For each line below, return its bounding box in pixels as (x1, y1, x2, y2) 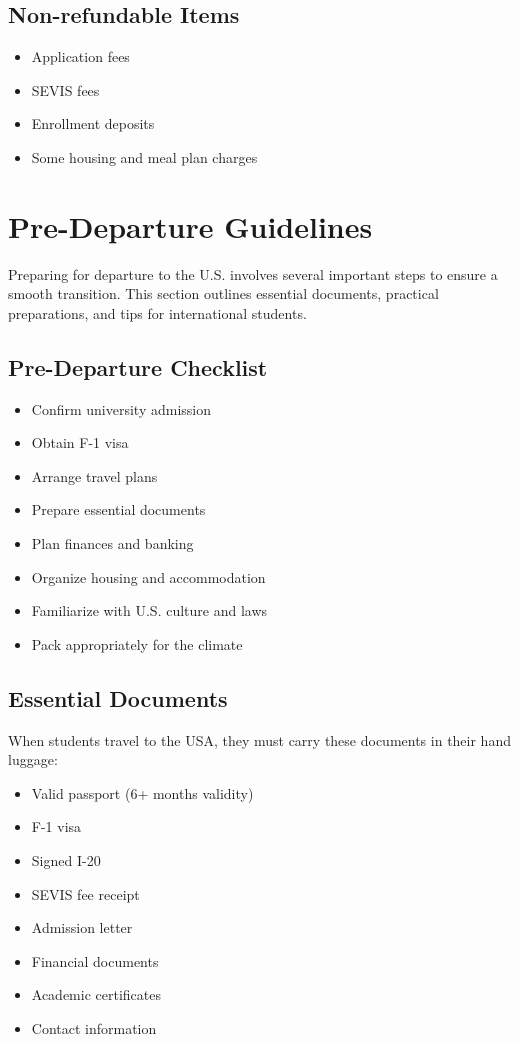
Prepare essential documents (31, 499, 206, 520)
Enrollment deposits (31, 113, 155, 134)
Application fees (31, 46, 130, 67)
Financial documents (31, 950, 159, 971)
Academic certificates (31, 984, 161, 1005)
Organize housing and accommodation (31, 566, 266, 587)
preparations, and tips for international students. (8, 302, 307, 323)
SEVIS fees (31, 79, 100, 100)
